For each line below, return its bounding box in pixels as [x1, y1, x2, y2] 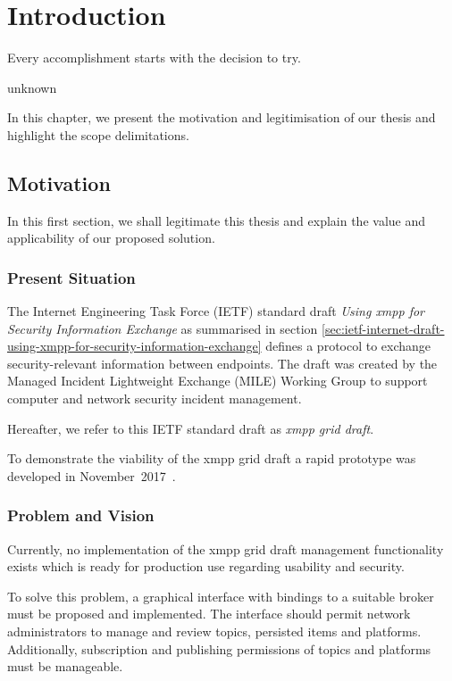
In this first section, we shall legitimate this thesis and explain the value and [7, 211, 426, 229]
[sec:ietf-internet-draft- [322, 319, 445, 337]
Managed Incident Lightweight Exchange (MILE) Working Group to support [7, 371, 428, 390]
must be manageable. [7, 657, 123, 676]
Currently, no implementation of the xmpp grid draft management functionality [7, 539, 444, 558]
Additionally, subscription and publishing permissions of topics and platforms [7, 639, 431, 658]
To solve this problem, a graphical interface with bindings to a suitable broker [7, 586, 434, 605]
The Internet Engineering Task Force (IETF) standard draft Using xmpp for [7, 302, 425, 320]
